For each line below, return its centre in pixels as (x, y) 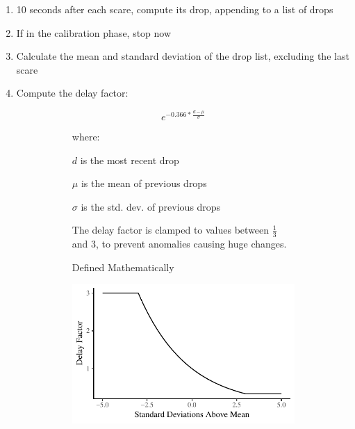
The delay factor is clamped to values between (171, 230)
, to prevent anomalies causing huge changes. (191, 244)
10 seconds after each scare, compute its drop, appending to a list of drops (175, 9)
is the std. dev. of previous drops (151, 206)
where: (86, 137)
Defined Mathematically (123, 267)
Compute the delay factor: (72, 93)
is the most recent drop (130, 160)
